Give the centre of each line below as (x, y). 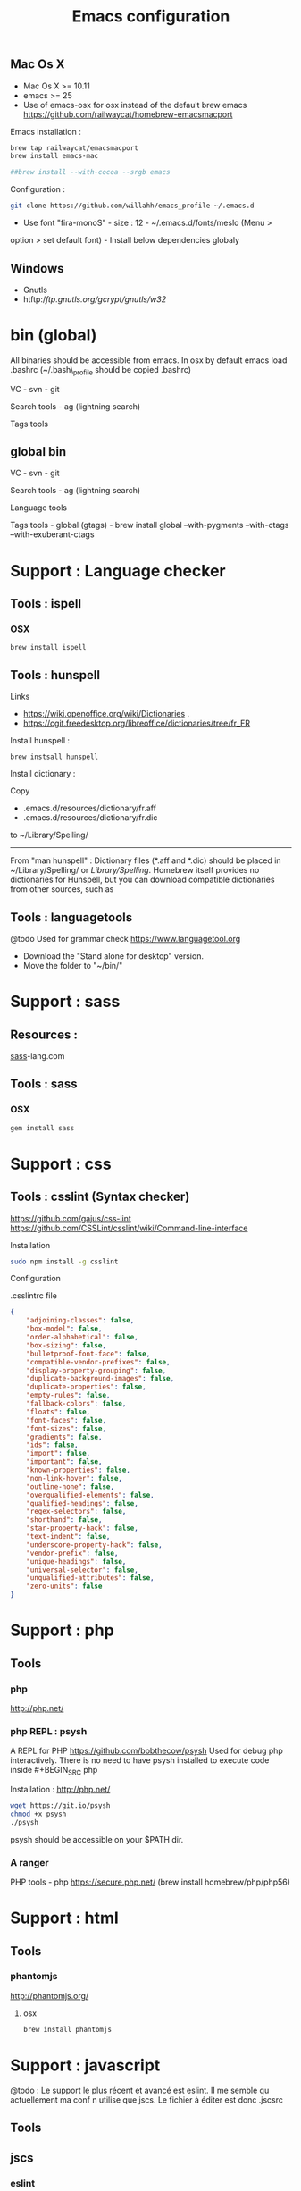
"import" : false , (59, 1454)
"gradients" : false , (64, 1437)
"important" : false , (64, 1462)
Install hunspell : (40, 741)
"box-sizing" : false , (66, 1345)
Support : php (62, 1630)
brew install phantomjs (67, 2029)
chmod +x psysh (38, 1814)
